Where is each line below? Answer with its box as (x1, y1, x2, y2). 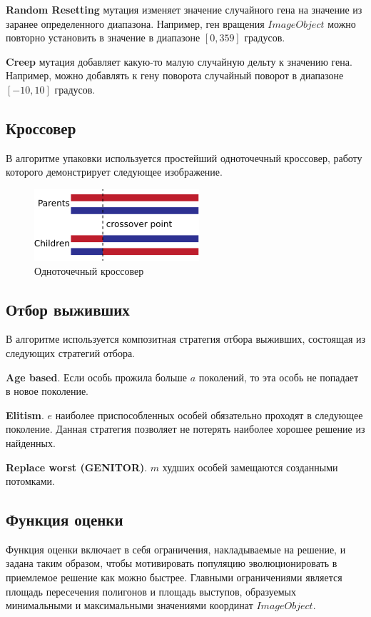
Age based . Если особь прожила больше (6, 369, 188, 384)
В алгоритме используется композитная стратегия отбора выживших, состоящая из (6, 331, 366, 346)
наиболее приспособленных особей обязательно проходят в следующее (55, 407, 363, 422)
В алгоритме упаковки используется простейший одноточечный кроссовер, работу (6, 150, 362, 165)
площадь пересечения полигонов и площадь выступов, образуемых (6, 583, 296, 598)
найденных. (6, 435, 56, 450)
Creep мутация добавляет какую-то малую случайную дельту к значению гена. (6, 54, 352, 69)
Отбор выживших (6, 298, 130, 320)
